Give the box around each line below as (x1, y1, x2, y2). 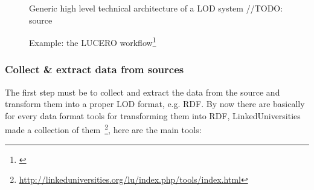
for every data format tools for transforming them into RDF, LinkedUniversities (5, 109, 301, 122)
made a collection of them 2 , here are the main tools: (5, 122, 202, 136)
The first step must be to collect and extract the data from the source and (5, 85, 280, 98)
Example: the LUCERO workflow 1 (29, 34, 156, 48)
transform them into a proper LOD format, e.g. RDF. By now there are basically (5, 97, 305, 110)
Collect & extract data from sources (5, 62, 184, 77)
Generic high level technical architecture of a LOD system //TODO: (29, 2, 283, 14)
